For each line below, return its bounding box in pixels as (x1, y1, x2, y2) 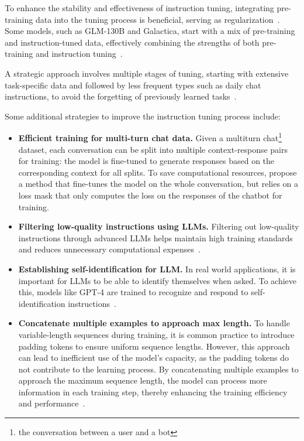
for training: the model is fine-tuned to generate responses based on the (18, 155, 275, 167)
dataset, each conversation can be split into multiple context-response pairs (18, 143, 288, 155)
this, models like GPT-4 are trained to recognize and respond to (18, 286, 248, 298)
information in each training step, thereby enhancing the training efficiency (18, 385, 288, 398)
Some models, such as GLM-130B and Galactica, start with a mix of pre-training (5, 25, 295, 37)
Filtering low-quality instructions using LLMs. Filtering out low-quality (18, 220, 299, 233)
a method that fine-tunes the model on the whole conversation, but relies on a (18, 177, 299, 190)
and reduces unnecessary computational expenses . (18, 243, 201, 255)
